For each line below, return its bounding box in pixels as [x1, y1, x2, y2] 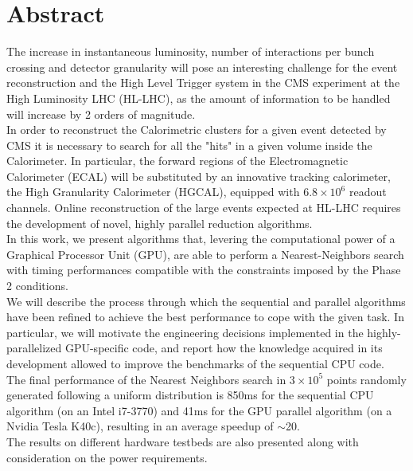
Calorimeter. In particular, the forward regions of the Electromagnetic [6, 152, 349, 169]
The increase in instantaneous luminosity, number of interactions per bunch [6, 43, 375, 60]
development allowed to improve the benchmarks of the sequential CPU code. [6, 355, 384, 371]
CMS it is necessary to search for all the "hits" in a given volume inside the [6, 136, 372, 153]
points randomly [326, 371, 407, 387]
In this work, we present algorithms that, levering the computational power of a [6, 230, 395, 247]
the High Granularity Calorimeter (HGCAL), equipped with [6, 183, 300, 200]
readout [349, 183, 387, 200]
